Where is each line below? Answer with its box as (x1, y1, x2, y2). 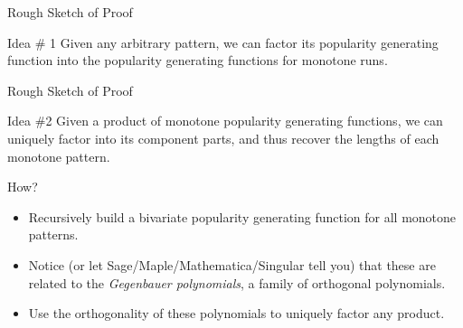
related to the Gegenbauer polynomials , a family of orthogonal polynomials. (28, 273, 446, 292)
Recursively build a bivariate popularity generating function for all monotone (28, 207, 457, 226)
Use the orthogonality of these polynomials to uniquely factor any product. (28, 304, 445, 323)
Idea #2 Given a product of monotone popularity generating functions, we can (7, 111, 443, 130)
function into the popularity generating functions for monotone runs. (7, 51, 388, 70)
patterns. (28, 225, 79, 244)
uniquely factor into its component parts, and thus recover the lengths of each (7, 128, 439, 147)
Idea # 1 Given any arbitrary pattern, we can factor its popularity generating (7, 33, 439, 52)
